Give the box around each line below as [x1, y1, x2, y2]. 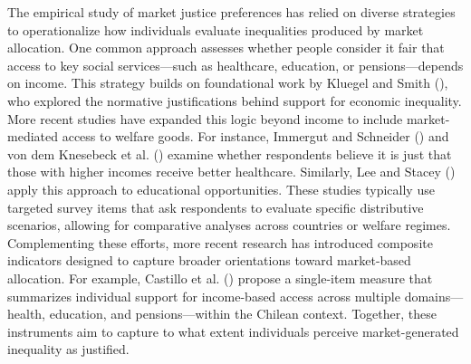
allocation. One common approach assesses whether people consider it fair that [7, 38, 445, 57]
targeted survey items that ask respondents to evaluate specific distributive [7, 197, 424, 216]
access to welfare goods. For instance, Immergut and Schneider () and [62, 127, 449, 146]
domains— [404, 286, 464, 305]
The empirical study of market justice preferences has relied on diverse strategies [7, 3, 456, 21]
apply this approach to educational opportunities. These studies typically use [7, 179, 435, 198]
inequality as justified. [7, 340, 130, 359]
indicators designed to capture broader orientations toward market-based [7, 251, 411, 270]
